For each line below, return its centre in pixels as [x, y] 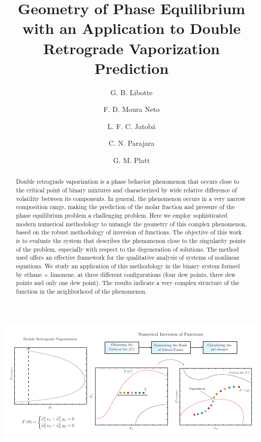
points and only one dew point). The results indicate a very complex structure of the [127, 283]
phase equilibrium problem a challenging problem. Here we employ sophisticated [122, 215]
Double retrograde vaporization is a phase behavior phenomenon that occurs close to [127, 182]
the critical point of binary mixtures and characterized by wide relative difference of [126, 190]
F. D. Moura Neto [132, 109]
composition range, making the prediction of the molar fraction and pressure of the [125, 207]
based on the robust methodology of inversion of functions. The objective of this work [129, 232]
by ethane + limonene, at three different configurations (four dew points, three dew [126, 274]
